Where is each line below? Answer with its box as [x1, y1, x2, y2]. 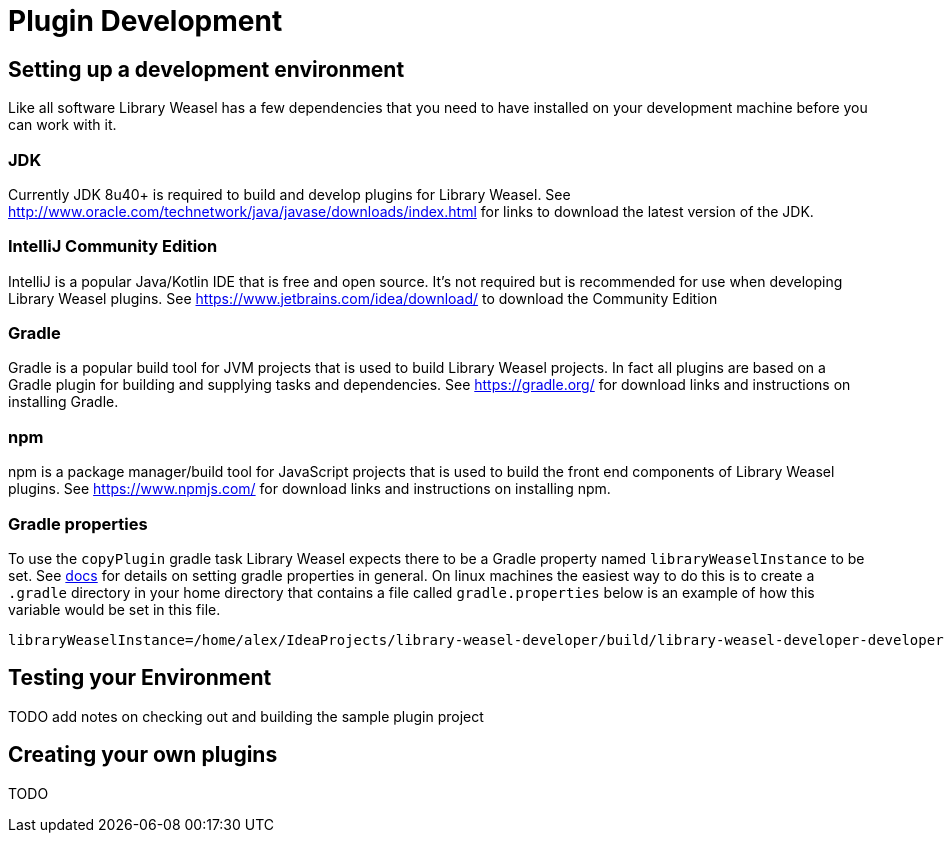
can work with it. [8, 116, 117, 134]
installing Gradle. [8, 393, 119, 411]
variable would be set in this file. [8, 600, 221, 618]
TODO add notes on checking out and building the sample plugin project [8, 707, 484, 725]
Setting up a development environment [8, 56, 405, 82]
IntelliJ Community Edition [8, 236, 218, 257]
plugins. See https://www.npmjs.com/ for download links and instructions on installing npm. [8, 480, 611, 498]
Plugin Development [8, 4, 283, 38]
